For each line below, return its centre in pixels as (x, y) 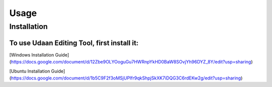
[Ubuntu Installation (30, 71)
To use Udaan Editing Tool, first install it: (74, 43)
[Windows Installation (32, 54)
